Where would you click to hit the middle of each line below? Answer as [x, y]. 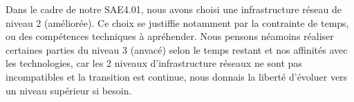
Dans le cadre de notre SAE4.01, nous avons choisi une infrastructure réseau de [174, 9]
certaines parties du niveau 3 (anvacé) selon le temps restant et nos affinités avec [177, 49]
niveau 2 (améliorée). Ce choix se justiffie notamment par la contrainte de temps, [177, 22]
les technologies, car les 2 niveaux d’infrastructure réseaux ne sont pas [154, 63]
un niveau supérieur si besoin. [69, 90]
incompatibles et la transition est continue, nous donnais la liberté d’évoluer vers [177, 76]
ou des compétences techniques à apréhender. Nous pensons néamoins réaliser [170, 36]
